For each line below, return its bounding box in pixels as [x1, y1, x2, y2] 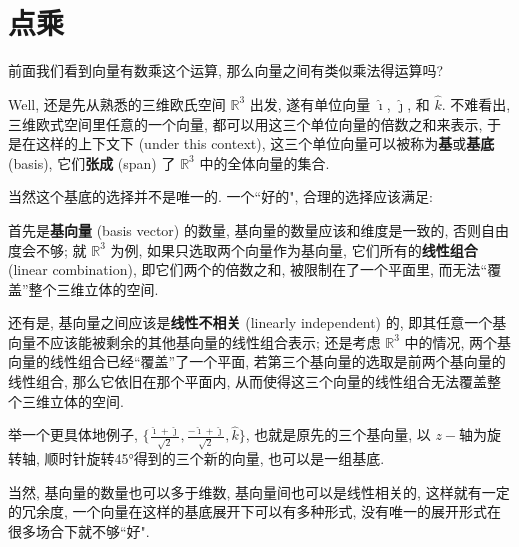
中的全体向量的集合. [199, 152, 330, 173]
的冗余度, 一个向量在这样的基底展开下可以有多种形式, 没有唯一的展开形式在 [8, 501, 502, 522]
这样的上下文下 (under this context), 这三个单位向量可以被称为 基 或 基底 [35, 133, 495, 154]
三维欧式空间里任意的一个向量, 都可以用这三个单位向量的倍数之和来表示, [8, 113, 483, 134]
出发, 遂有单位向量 [249, 93, 371, 114]
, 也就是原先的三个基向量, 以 [245, 424, 431, 445]
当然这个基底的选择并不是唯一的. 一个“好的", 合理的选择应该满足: [8, 186, 433, 207]
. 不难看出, [441, 93, 511, 114]
